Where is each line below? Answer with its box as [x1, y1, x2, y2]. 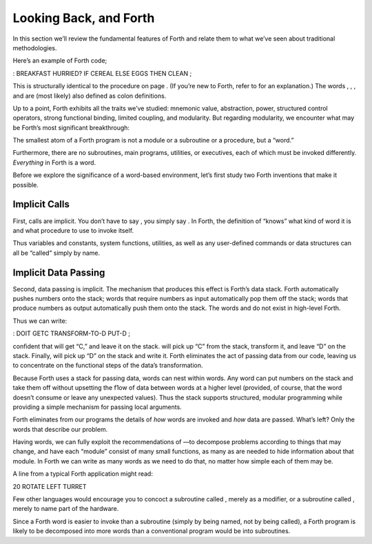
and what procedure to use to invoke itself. [12, 226, 134, 234]
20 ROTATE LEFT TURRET [12, 482, 87, 490]
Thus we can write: [12, 317, 68, 325]
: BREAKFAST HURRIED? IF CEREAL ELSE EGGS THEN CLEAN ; [12, 69, 192, 77]
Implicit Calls [12, 198, 70, 210]
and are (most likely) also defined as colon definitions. [12, 92, 167, 100]
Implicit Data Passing [12, 266, 105, 278]
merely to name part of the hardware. [12, 505, 119, 513]
